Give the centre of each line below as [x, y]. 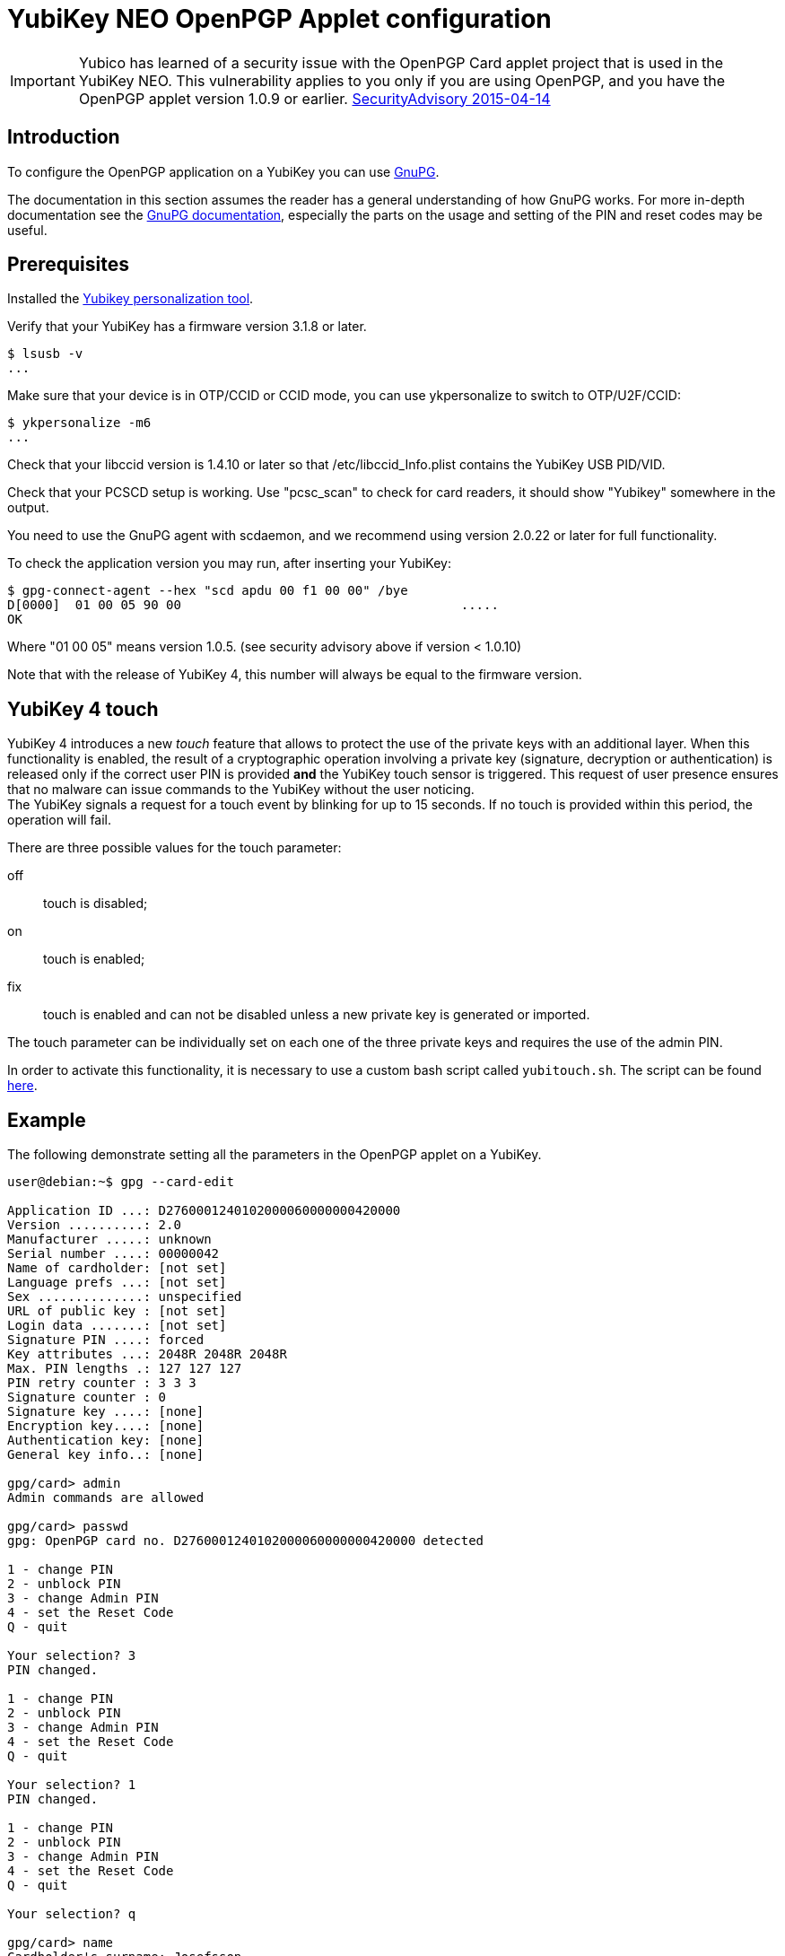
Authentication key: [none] [106, 1441]
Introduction [64, 137]
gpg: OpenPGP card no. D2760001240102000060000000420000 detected [246, 1541]
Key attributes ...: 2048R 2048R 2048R [147, 1354]
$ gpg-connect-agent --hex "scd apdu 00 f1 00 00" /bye [208, 591]
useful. [27, 230]
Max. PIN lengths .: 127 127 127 [125, 1369]
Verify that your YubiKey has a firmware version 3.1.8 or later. [187, 327]
